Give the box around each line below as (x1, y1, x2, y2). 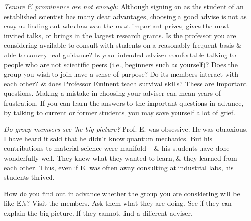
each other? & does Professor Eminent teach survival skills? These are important (4, 78, 247, 88)
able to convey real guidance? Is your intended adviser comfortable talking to (4, 49, 236, 59)
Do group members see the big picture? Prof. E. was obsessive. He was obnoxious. (4, 124, 248, 134)
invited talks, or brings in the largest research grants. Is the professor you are (4, 30, 236, 40)
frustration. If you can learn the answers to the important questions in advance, (4, 97, 244, 108)
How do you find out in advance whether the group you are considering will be (4, 188, 240, 198)
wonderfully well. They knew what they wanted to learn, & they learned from (4, 152, 237, 163)
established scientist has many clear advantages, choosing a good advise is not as (4, 11, 247, 21)
